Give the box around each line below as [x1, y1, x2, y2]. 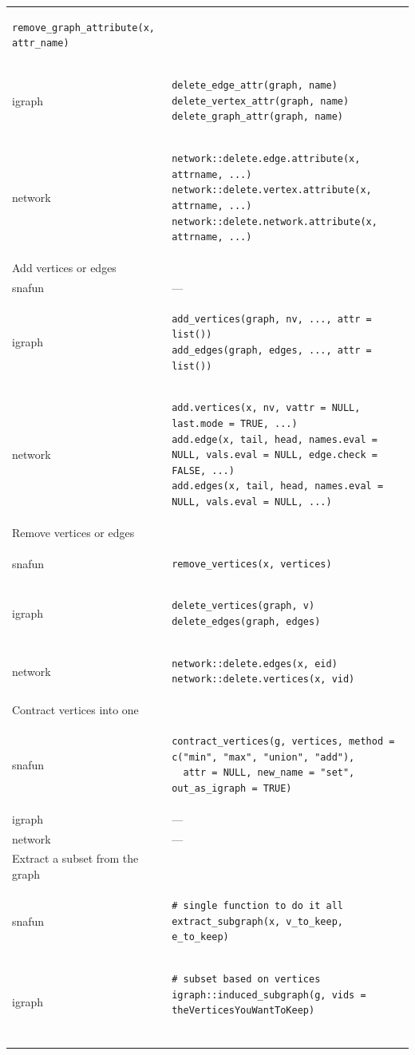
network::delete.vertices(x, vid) [172, 674, 355, 686]
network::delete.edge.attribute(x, [172, 153, 361, 165]
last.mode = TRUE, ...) [172, 417, 298, 429]
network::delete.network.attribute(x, [172, 215, 377, 227]
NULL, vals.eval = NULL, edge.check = [172, 449, 377, 461]
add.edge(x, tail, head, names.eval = [172, 433, 377, 445]
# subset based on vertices [172, 973, 321, 985]
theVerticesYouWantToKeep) [172, 1005, 315, 1017]
